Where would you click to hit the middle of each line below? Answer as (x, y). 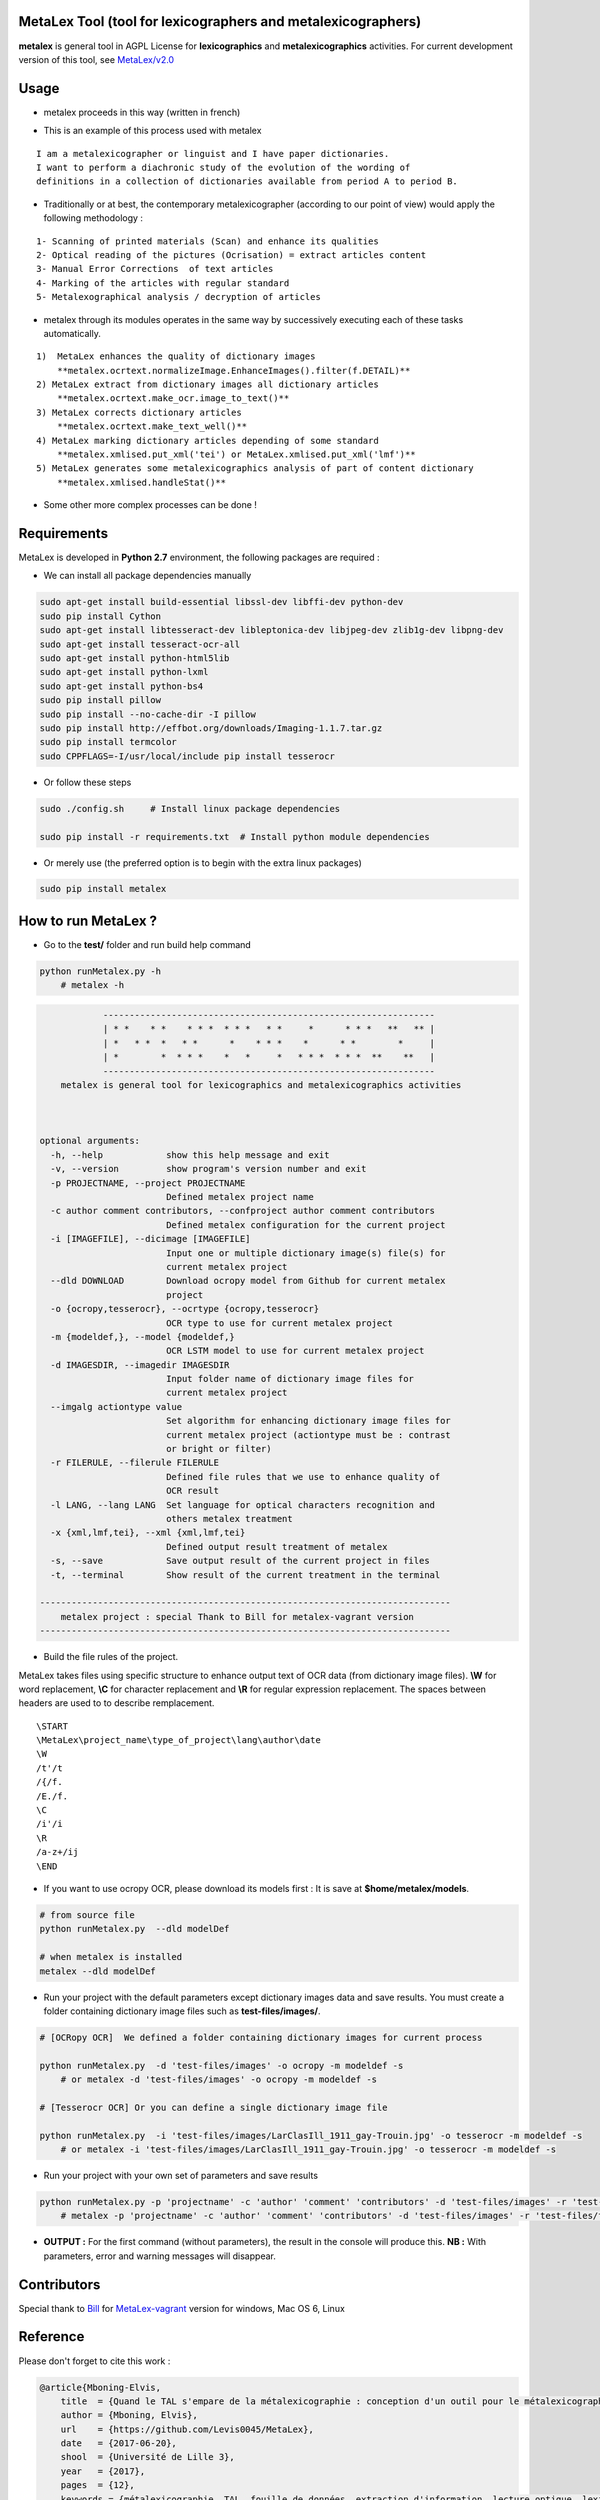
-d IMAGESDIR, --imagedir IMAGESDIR (140, 1364)
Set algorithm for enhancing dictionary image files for (308, 1421)
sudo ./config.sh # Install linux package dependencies (190, 808)
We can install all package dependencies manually (147, 576)
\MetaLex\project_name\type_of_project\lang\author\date (179, 1740)
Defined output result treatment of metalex (276, 1546)
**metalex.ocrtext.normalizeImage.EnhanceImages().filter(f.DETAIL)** (233, 370)
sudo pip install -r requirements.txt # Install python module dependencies (234, 836)
